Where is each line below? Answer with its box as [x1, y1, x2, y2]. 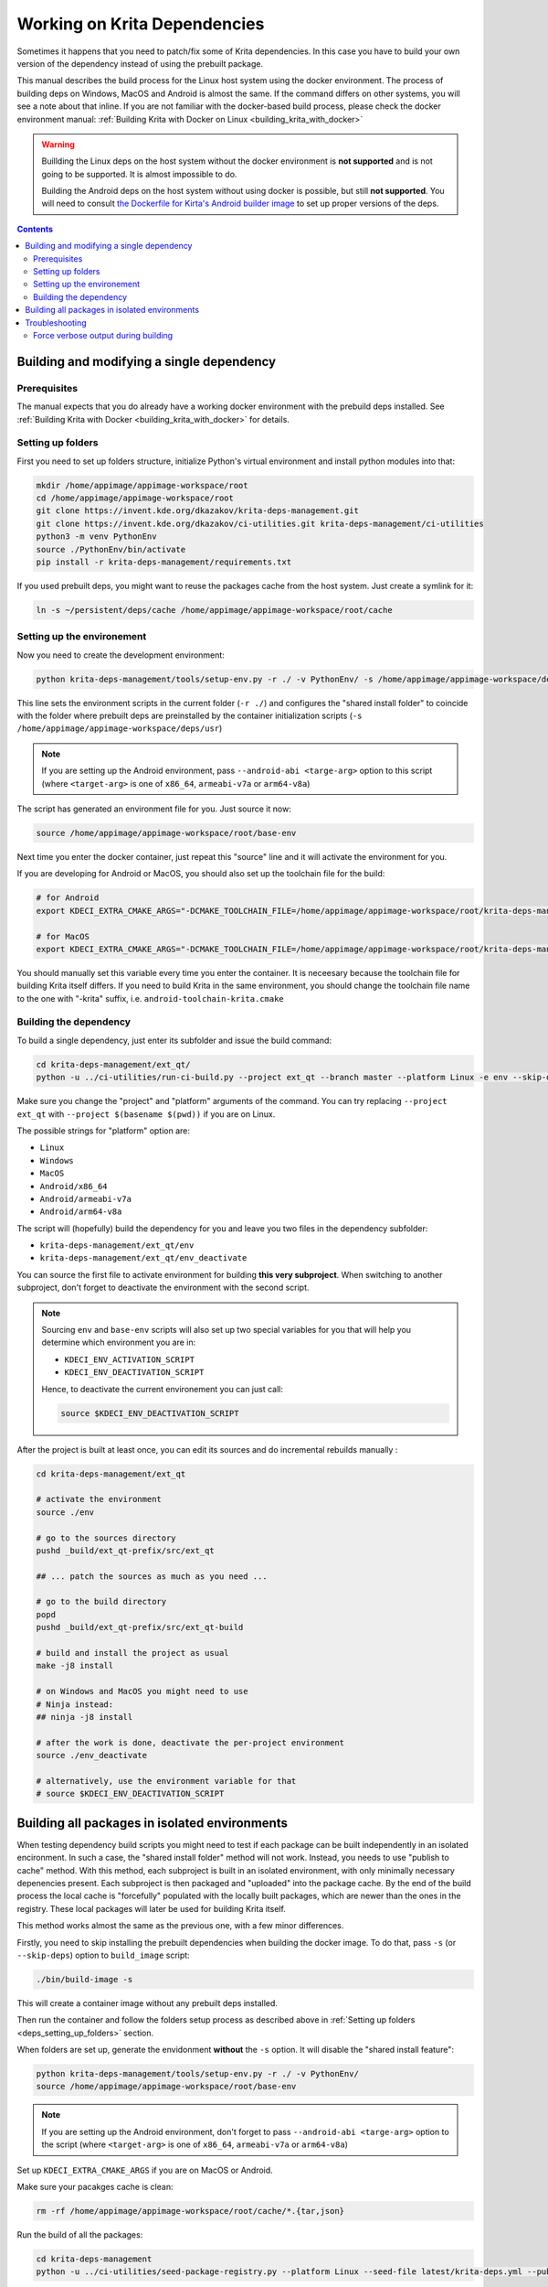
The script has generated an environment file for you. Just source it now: [16, 803, 291, 814]
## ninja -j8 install [36, 1712, 133, 1722]
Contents [16, 223, 54, 234]
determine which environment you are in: [41, 1337, 196, 1348]
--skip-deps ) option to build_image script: [16, 1949, 191, 1960]
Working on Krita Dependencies [16, 14, 265, 34]
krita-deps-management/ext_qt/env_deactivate [39, 1253, 248, 1263]
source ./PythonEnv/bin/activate [36, 544, 186, 554]
